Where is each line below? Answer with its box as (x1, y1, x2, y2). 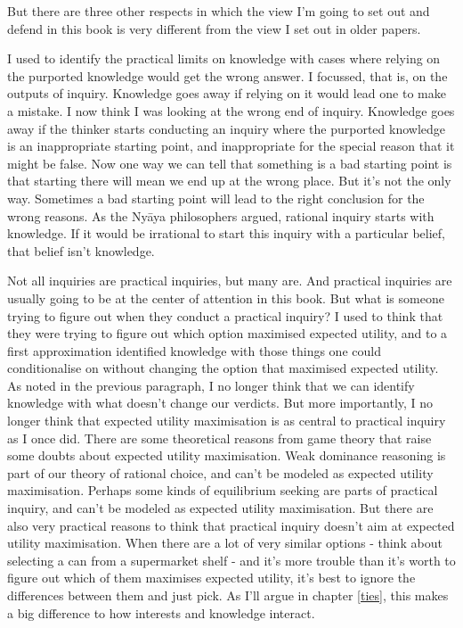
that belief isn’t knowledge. (7, 241, 155, 260)
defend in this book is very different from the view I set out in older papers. (7, 19, 421, 37)
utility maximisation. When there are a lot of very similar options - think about (7, 533, 443, 552)
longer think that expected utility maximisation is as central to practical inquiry (7, 411, 446, 430)
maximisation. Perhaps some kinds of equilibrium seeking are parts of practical (7, 481, 438, 500)
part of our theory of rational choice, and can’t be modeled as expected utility (7, 463, 434, 482)
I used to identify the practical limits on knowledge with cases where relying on (7, 49, 441, 68)
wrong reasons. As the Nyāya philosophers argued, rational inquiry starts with (7, 206, 435, 225)
